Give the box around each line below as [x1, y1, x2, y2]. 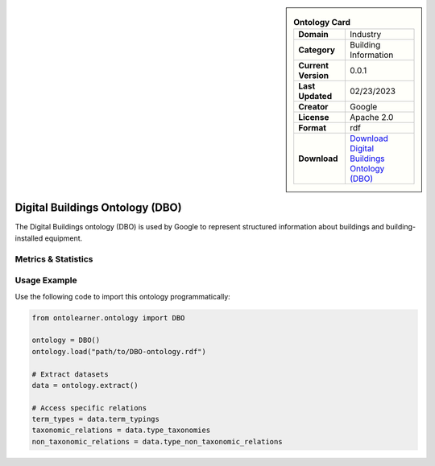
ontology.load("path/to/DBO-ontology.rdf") [31, 347, 207, 356]
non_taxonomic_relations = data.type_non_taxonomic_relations [31, 437, 283, 446]
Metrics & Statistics [14, 254, 93, 265]
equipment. [44, 233, 83, 243]
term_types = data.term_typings [31, 414, 160, 424]
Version [298, 70, 329, 81]
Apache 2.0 [349, 112, 394, 123]
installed [14, 233, 43, 243]
